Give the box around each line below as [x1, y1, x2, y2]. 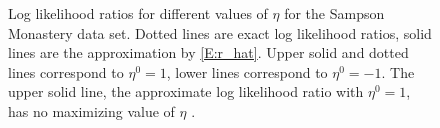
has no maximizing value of [8, 100, 175, 121]
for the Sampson [284, 3, 385, 23]
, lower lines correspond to [166, 61, 328, 82]
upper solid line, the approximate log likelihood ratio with [8, 81, 364, 102]
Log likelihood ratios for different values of [8, 3, 268, 23]
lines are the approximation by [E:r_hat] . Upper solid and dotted [8, 42, 409, 63]
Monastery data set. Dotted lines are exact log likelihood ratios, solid [8, 22, 432, 43]
